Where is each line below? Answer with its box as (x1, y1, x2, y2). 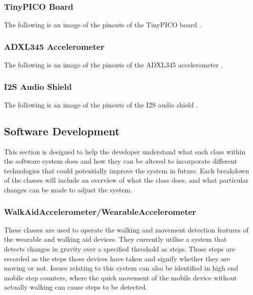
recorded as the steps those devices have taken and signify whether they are (4, 253, 230, 263)
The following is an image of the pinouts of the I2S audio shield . (4, 99, 198, 109)
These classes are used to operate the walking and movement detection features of (4, 224, 249, 234)
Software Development (4, 123, 120, 138)
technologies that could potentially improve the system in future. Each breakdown (4, 165, 250, 175)
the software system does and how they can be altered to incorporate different (4, 156, 237, 166)
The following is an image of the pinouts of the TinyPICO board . (4, 20, 201, 30)
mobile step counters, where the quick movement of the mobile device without (4, 272, 237, 282)
